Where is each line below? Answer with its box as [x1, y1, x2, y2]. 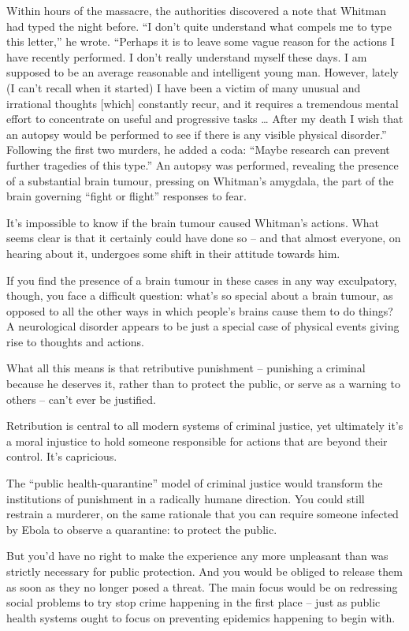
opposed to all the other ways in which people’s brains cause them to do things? [6, 302, 393, 319]
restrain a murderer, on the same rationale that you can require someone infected [6, 506, 399, 522]
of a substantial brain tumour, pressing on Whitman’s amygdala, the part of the [6, 172, 394, 189]
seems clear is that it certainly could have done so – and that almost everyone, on [6, 230, 401, 246]
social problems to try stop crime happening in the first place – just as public [6, 594, 381, 610]
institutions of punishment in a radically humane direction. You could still [6, 490, 365, 506]
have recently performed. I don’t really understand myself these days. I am [6, 48, 367, 65]
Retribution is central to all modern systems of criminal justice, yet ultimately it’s [6, 417, 403, 434]
